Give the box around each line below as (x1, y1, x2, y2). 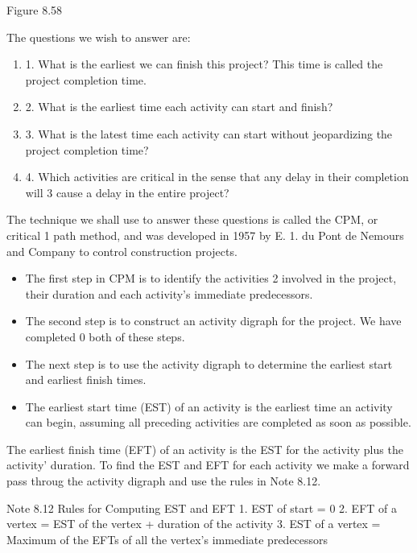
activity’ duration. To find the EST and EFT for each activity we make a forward (6, 456, 410, 473)
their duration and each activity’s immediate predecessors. (25, 285, 313, 302)
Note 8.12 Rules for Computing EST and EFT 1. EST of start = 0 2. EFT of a (6, 499, 397, 516)
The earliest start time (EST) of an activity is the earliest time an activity (25, 398, 393, 415)
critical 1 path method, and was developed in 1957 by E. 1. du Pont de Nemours (6, 226, 404, 243)
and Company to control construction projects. (6, 242, 237, 259)
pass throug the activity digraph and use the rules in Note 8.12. (6, 473, 321, 489)
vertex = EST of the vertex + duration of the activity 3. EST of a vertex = (6, 515, 381, 532)
